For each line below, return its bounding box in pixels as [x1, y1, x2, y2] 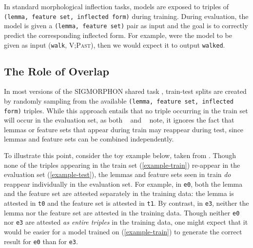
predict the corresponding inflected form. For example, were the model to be [4, 30, 232, 40]
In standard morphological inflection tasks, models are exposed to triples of [4, 1, 229, 11]
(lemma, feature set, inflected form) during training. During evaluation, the [4, 11, 249, 21]
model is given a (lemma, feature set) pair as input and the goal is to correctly [4, 20, 248, 31]
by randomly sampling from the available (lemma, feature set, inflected [4, 95, 234, 106]
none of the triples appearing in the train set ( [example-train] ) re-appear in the [4, 159, 240, 170]
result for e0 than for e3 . [4, 236, 78, 246]
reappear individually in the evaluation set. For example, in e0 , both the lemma [4, 178, 243, 189]
